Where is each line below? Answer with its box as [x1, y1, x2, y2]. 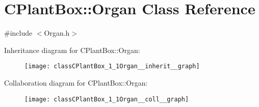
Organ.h [44, 28, 70, 38]
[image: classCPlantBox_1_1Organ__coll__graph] [24, 95, 189, 103]
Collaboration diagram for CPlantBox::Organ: [4, 77, 148, 88]
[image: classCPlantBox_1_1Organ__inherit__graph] [24, 63, 200, 70]
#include [4, 28, 33, 38]
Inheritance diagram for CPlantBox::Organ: [4, 44, 140, 55]
